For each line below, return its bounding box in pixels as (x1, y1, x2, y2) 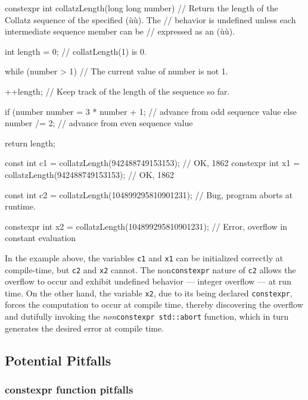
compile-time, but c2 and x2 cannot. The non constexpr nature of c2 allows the (5, 263, 296, 276)
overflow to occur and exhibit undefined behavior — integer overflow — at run (5, 275, 291, 287)
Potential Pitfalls (5, 351, 111, 369)
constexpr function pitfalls (5, 382, 133, 397)
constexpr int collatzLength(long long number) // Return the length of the (5, 2, 278, 14)
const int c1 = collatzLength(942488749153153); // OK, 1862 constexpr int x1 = (5, 157, 300, 169)
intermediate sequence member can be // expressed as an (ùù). (5, 25, 235, 37)
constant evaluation (5, 232, 76, 244)
